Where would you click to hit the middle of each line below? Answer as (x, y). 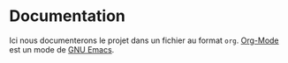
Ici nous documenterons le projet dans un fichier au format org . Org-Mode (144, 40)
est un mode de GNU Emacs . (62, 49)
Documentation (68, 16)
